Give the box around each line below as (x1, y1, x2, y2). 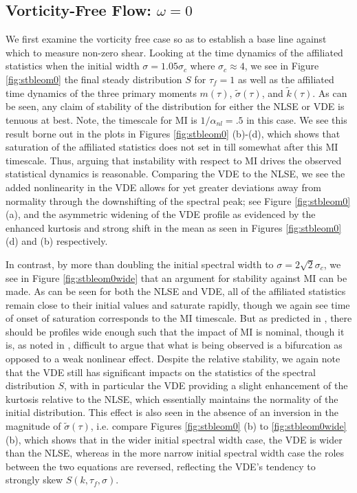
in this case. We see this (246, 112, 347, 127)
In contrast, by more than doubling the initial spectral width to (6, 256, 274, 271)
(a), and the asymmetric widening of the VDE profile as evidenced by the (6, 207, 316, 221)
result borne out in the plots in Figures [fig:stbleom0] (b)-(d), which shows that (6, 126, 340, 140)
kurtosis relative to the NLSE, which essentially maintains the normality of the (6, 391, 338, 406)
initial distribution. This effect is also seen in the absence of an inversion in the (6, 405, 338, 419)
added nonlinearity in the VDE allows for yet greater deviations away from (6, 179, 321, 194)
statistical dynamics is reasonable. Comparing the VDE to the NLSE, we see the (6, 166, 345, 181)
